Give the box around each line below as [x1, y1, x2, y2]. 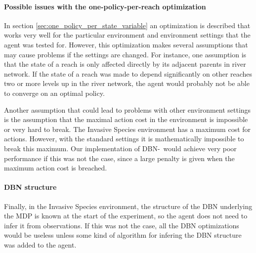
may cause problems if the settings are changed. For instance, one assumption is [4, 49, 247, 59]
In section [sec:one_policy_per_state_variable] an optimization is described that [4, 20, 251, 30]
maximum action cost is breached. [4, 163, 107, 173]
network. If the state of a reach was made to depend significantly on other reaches [4, 68, 253, 79]
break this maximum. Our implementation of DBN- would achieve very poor [4, 143, 237, 153]
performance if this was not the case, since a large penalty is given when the [4, 153, 235, 163]
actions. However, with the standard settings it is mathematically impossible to [4, 133, 244, 144]
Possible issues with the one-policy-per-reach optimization [4, 1, 206, 11]
